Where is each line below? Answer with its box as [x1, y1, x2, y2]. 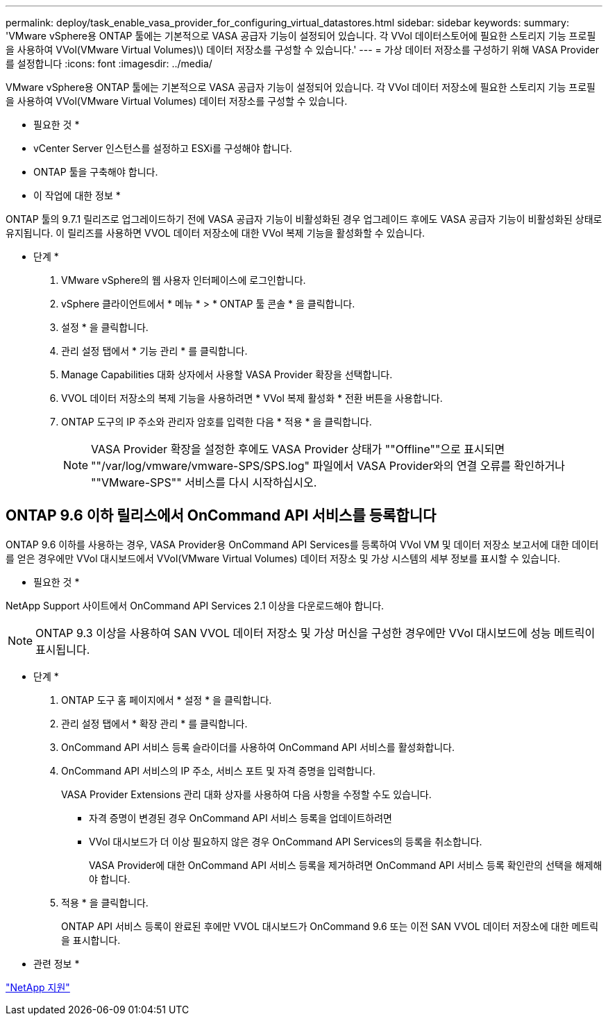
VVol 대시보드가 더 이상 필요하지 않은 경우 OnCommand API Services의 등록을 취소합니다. [89, 835, 482, 847]
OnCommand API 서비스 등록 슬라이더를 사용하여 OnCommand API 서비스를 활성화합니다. [61, 741, 455, 753]
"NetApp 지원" [6, 981, 70, 993]
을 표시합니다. [61, 934, 121, 946]
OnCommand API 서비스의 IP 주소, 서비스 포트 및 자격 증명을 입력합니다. [61, 764, 375, 777]
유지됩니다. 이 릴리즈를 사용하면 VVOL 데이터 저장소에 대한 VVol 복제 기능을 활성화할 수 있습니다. [6, 227, 425, 239]
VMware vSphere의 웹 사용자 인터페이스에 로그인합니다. [61, 274, 306, 286]
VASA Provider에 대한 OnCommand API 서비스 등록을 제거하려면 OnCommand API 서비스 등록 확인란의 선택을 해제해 [89, 859, 602, 871]
